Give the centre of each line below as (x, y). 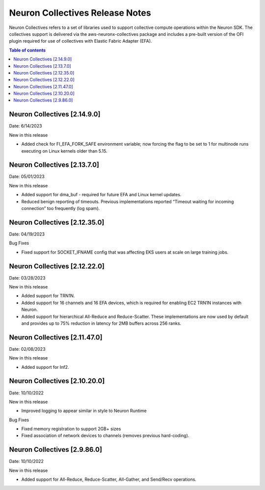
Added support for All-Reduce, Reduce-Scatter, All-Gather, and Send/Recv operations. (109, 479)
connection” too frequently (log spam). (61, 208)
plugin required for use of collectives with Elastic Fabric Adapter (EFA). (80, 41)
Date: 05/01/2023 (27, 177)
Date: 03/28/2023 (27, 278)
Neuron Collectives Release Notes (80, 13)
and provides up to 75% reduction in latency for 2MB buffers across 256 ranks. (101, 323)
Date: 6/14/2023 (26, 126)
